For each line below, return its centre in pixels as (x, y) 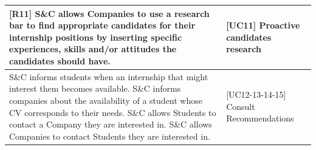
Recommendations (260, 118)
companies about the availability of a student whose (106, 100)
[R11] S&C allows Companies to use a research (109, 13)
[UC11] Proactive (263, 25)
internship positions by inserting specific (96, 37)
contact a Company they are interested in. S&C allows (111, 124)
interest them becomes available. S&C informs (95, 88)
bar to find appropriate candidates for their (102, 25)
